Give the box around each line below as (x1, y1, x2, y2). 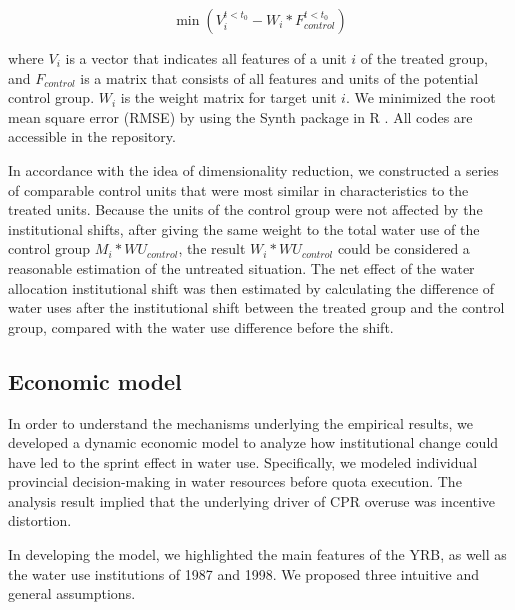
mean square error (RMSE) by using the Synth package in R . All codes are (8, 106, 473, 127)
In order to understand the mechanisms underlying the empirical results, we (8, 412, 473, 433)
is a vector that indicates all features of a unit (65, 48, 347, 68)
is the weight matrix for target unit (120, 87, 337, 108)
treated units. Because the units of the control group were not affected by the (8, 199, 483, 220)
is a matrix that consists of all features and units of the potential (80, 67, 479, 88)
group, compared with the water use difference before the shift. (8, 316, 394, 337)
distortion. (8, 510, 72, 531)
